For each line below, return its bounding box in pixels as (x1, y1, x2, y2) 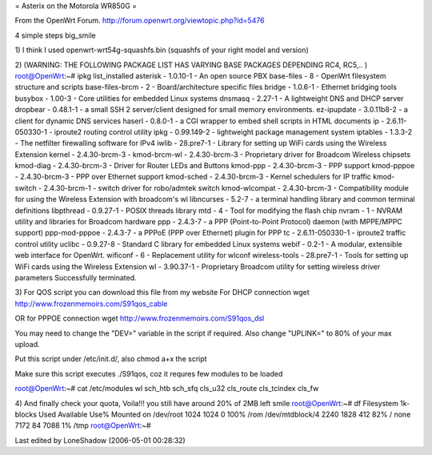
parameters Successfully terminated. (14, 272, 137, 282)
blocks (14, 409, 38, 419)
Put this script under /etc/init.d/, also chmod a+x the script (14, 354, 207, 364)
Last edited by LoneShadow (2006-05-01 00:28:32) (14, 435, 186, 445)
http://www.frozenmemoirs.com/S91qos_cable (14, 299, 168, 308)
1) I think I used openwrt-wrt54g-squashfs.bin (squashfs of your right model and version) (14, 45, 310, 55)
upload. (14, 339, 40, 348)
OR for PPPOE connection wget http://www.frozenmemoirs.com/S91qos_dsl (14, 313, 265, 324)
